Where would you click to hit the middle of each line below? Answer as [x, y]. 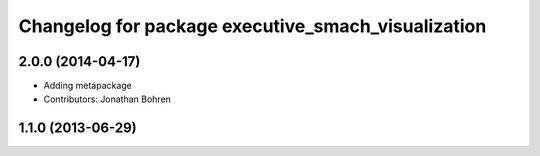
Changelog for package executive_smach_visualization [252, 26]
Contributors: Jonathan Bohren [107, 99]
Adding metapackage [87, 86]
